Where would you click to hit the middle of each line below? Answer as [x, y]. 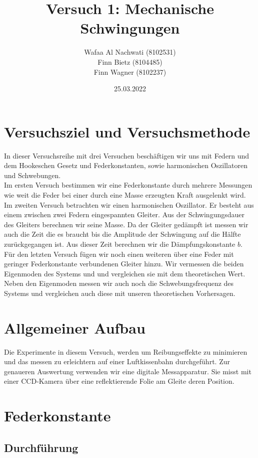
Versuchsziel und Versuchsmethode [127, 131]
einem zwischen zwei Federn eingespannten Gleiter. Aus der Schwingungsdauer [124, 214]
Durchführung [41, 447]
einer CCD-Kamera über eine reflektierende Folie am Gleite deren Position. [119, 381]
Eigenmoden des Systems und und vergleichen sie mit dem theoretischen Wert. [125, 273]
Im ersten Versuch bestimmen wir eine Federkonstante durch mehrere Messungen [128, 185]
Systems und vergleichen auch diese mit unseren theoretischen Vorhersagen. [120, 293]
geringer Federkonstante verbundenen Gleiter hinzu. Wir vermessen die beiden [124, 264]
